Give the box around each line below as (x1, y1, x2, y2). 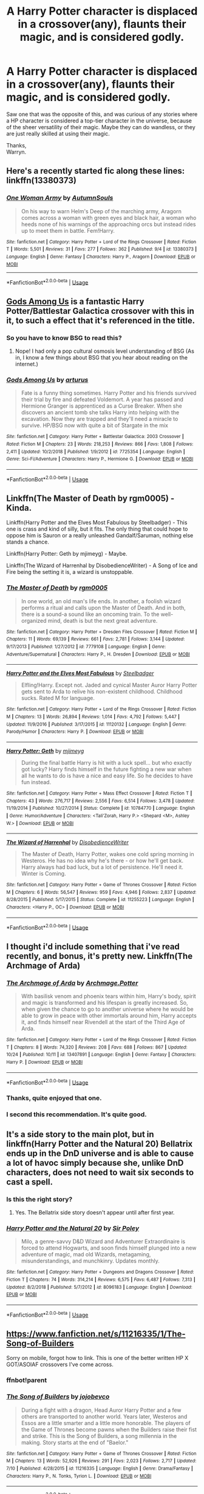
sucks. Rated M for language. (21, 695, 95, 702)
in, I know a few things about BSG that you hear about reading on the (15, 353, 188, 361)
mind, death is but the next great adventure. (47, 617, 158, 624)
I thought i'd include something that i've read (6, 941, 180, 952)
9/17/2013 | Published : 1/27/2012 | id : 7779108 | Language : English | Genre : (6, 643, 166, 650)
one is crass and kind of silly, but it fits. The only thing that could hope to (6, 525, 188, 533)
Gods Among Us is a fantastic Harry (6, 296, 144, 306)
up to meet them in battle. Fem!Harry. (21, 227, 115, 234)
